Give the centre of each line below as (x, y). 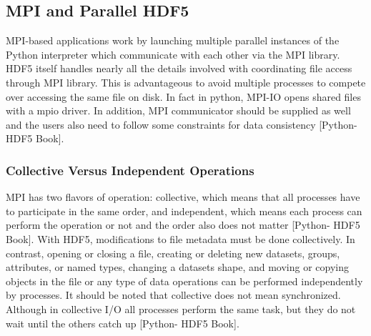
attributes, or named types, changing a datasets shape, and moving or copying (178, 267)
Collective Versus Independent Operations (130, 170)
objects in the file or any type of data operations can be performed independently (184, 281)
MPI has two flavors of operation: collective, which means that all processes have (183, 197)
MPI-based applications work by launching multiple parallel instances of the (173, 40)
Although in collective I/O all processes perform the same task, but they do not (181, 308)
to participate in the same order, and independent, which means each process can (184, 211)
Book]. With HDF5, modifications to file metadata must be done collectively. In (180, 238)
